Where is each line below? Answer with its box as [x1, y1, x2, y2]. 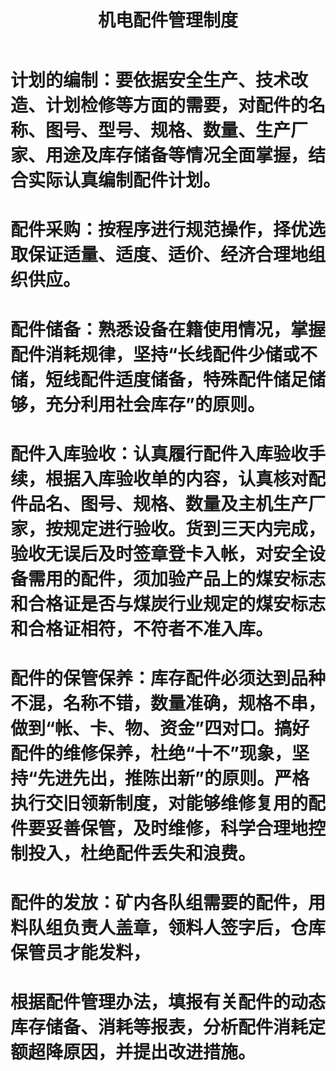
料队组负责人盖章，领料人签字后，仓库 [10, 917, 327, 940]
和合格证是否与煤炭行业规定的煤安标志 [10, 592, 327, 615]
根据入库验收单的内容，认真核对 [45, 467, 309, 490]
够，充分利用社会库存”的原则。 [10, 393, 265, 416]
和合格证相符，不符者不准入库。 [10, 617, 274, 640]
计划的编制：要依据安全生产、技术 [10, 69, 292, 92]
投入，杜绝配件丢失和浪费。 [28, 842, 257, 865]
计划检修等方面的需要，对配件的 [45, 94, 309, 117]
